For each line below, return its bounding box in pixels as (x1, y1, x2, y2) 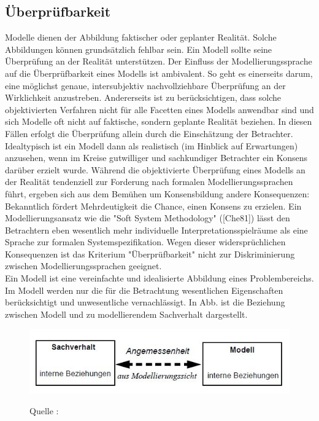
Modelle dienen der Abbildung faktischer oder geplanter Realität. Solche (5, 31, 277, 44)
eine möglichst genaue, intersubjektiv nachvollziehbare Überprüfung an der (5, 79, 286, 92)
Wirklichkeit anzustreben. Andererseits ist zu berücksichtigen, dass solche (5, 91, 281, 104)
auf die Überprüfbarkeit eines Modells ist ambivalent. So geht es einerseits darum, (5, 66, 313, 79)
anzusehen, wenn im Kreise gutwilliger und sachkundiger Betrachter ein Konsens (5, 151, 308, 164)
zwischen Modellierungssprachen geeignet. (5, 259, 162, 272)
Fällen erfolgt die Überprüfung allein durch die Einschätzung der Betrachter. (5, 127, 293, 140)
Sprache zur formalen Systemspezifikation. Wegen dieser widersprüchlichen (5, 235, 286, 248)
